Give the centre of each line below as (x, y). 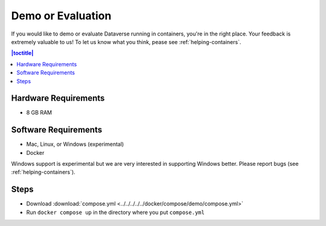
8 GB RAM (39, 113)
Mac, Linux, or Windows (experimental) (75, 144)
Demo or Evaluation (61, 16)
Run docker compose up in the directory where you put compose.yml (115, 212)
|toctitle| (22, 53)
